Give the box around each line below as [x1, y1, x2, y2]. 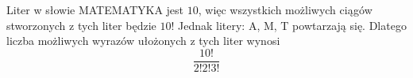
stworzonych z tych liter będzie [6, 17, 156, 33]
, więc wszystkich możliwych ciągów [198, 2, 372, 17]
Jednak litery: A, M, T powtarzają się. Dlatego [177, 17, 407, 33]
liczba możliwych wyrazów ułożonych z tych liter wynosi [6, 32, 280, 49]
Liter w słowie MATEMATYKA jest [6, 2, 184, 17]
